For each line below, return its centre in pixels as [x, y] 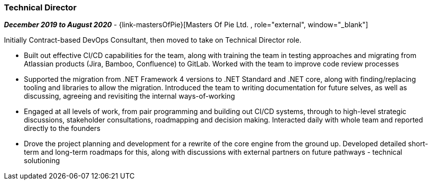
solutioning [42, 161]
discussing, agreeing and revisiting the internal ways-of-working [130, 96]
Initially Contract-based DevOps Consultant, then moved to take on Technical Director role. [153, 40]
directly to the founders [62, 128]
